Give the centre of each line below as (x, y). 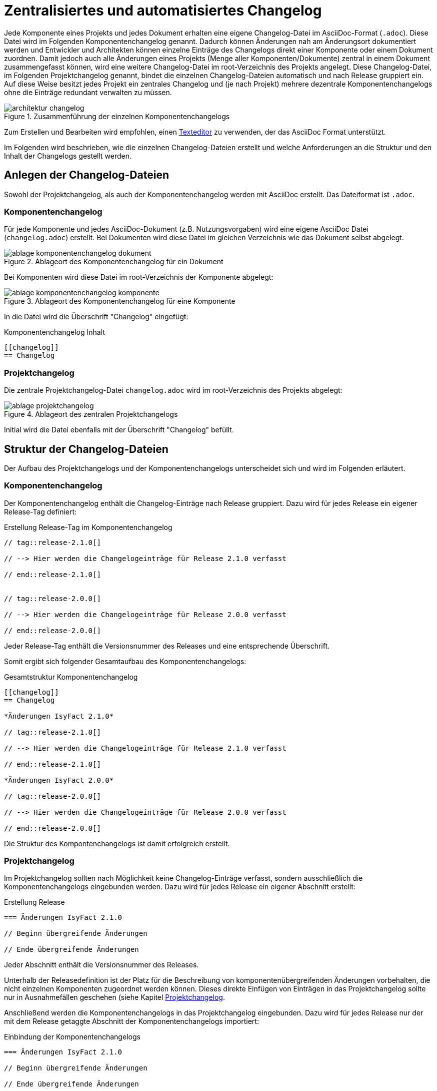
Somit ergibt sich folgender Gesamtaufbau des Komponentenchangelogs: (125, 661)
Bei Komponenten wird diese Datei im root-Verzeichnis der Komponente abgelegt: (139, 277)
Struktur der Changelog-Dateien (86, 449)
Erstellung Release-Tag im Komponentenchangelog (88, 527)
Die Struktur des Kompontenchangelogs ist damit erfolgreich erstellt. (117, 843)
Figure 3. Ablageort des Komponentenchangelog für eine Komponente (120, 301)
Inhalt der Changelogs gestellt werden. (68, 156)
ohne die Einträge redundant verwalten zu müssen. (88, 92)
